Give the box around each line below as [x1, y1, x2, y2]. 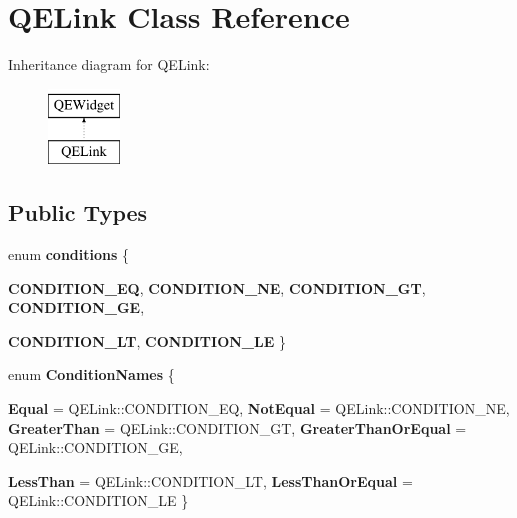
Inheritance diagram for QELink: [8, 54, 210, 75]
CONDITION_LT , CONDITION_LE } [8, 330, 286, 351]
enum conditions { [8, 244, 130, 265]
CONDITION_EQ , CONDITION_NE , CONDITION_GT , [8, 277, 426, 298]
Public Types [8, 197, 148, 228]
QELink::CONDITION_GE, [8, 437, 183, 458]
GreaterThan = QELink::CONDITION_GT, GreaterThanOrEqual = [8, 417, 467, 438]
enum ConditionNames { [8, 364, 175, 385]
